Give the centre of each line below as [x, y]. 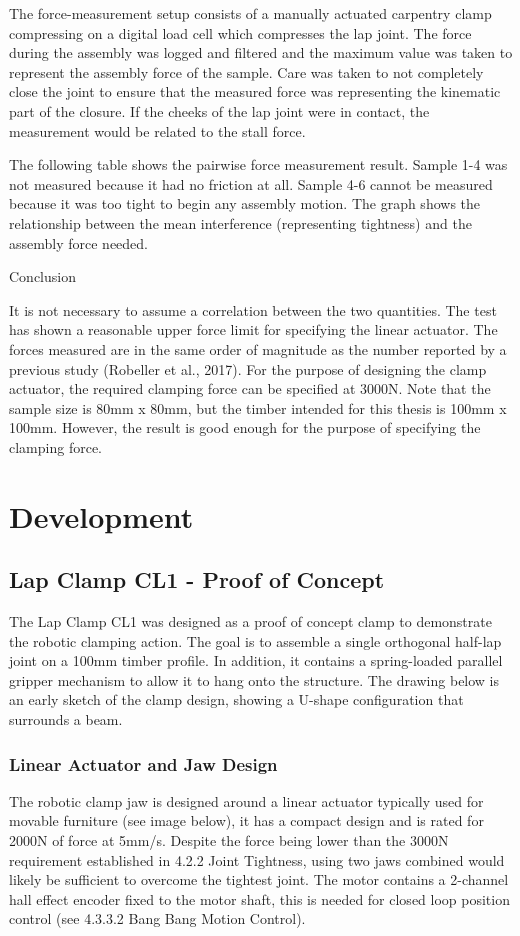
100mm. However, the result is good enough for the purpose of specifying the [245, 427]
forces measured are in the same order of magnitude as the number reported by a [258, 348]
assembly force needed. [79, 242]
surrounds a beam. [66, 719]
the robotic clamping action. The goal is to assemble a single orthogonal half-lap [255, 640]
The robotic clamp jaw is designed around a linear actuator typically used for [246, 800]
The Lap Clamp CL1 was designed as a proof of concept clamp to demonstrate [250, 621]
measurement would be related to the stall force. [157, 130]
